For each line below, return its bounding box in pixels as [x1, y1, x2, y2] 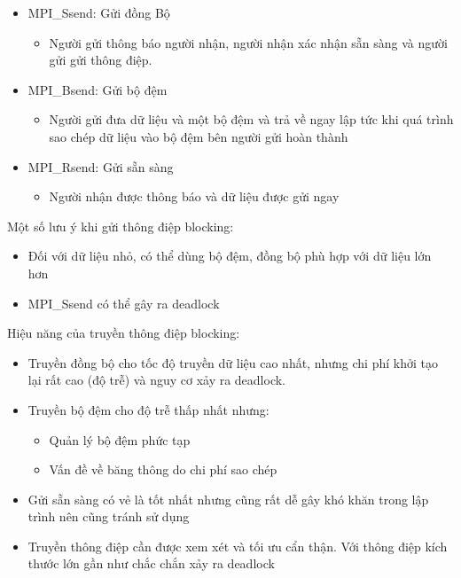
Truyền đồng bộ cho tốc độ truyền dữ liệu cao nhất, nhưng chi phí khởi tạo [27, 353, 438, 371]
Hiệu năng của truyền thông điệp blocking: [7, 324, 240, 342]
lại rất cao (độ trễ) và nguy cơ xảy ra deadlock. [27, 371, 286, 389]
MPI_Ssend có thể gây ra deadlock [27, 293, 220, 312]
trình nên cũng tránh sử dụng [27, 507, 190, 526]
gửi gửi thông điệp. [49, 51, 152, 69]
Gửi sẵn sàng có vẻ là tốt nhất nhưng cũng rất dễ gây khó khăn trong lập [27, 489, 429, 508]
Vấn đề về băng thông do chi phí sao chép [49, 460, 277, 479]
